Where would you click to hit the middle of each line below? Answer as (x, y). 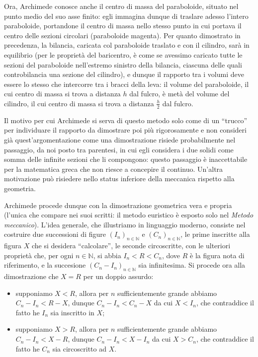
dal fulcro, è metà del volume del (179, 94)
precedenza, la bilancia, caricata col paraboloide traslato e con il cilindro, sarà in (127, 45)
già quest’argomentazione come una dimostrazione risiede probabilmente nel (120, 139)
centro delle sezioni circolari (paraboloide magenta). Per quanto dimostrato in (122, 35)
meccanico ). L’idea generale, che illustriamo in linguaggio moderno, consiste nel (125, 224)
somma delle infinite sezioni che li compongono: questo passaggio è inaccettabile (126, 159)
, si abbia (107, 255)
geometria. (20, 188)
